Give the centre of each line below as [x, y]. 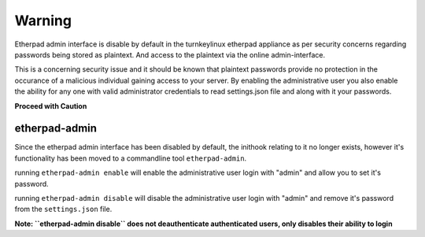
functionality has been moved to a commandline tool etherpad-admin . [131, 158]
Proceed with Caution [51, 106]
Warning [43, 20]
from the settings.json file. [63, 209]
